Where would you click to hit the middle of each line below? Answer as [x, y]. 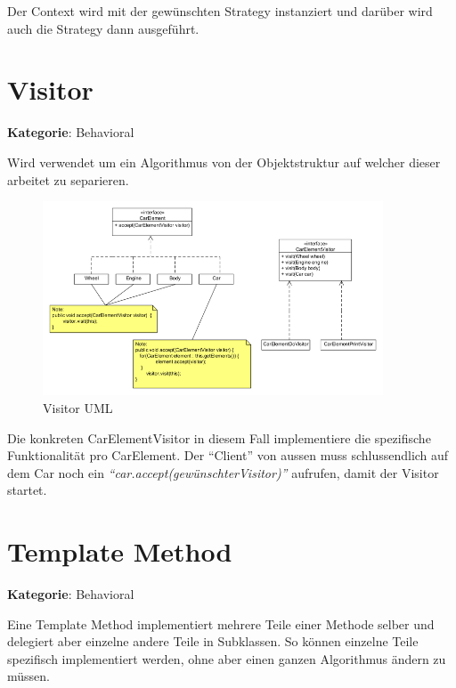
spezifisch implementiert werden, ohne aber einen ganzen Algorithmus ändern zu [227, 658]
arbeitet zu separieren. [68, 179]
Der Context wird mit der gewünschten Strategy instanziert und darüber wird [220, 11]
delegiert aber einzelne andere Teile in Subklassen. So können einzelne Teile [213, 641]
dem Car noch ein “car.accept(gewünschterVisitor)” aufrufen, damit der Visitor [223, 472]
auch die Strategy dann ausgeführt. [103, 28]
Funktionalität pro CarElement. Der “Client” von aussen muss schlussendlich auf [228, 455]
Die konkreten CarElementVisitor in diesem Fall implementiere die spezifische [219, 437]
